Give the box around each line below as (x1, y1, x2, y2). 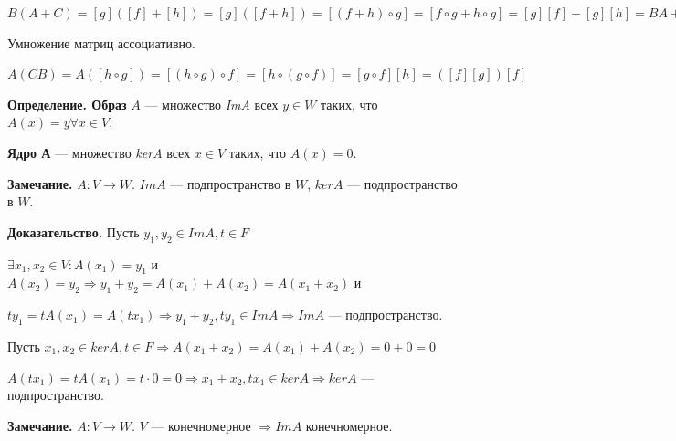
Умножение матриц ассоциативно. (7, 33, 195, 52)
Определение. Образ (7, 94, 127, 113)
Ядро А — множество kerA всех (7, 142, 191, 162)
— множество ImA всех (144, 94, 279, 113)
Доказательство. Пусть (7, 222, 140, 241)
